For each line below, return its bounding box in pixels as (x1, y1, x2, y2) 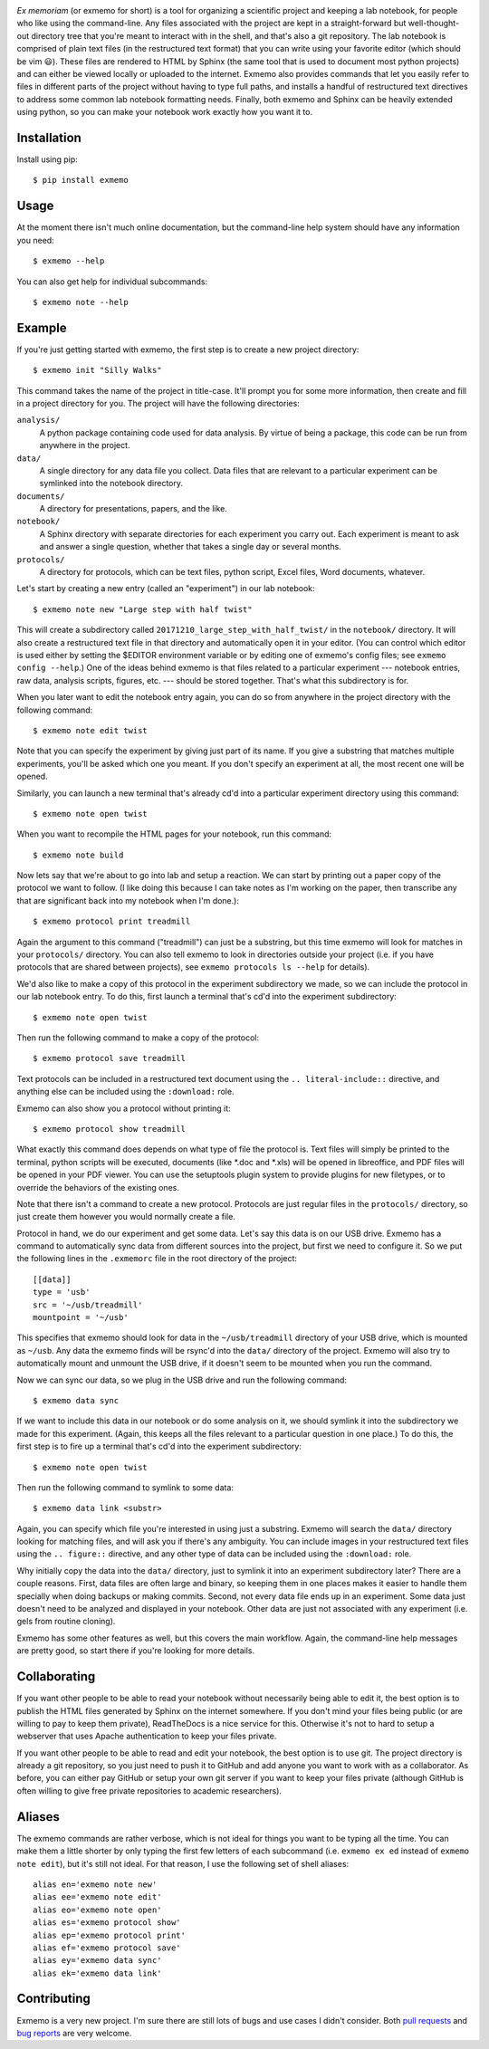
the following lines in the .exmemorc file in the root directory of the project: (16, 1253, 298, 1264)
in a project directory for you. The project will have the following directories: (16, 397, 301, 408)
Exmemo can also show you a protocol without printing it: (16, 1103, 231, 1114)
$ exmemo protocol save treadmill (33, 1053, 186, 1064)
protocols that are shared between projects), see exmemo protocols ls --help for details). (16, 962, 370, 972)
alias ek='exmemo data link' (33, 1968, 162, 1978)
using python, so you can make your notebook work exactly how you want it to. (16, 107, 312, 118)
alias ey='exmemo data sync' (33, 1956, 162, 1966)
